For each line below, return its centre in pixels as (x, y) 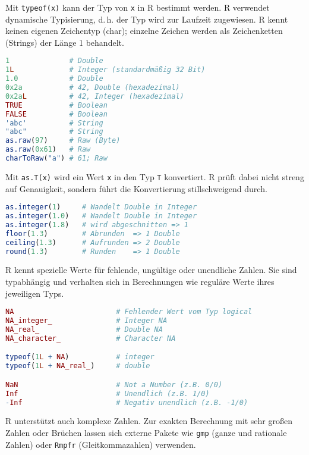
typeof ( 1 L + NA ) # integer (80, 357)
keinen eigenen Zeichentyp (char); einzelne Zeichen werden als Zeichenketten (144, 31)
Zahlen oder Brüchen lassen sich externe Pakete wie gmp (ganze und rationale (146, 432)
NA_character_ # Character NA (91, 338)
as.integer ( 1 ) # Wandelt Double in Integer (101, 207)
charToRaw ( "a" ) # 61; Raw (56, 159)
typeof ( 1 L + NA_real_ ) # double (78, 366)
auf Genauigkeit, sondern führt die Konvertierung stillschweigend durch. (136, 188)
